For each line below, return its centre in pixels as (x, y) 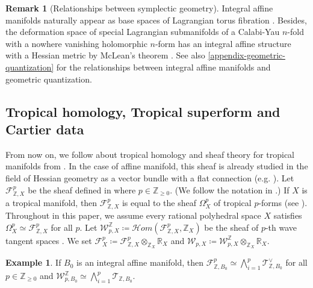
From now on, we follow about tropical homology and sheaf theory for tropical (150, 154)
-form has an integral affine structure (223, 43)
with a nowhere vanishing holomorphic (76, 43)
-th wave (281, 227)
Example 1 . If (33, 262)
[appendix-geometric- (246, 55)
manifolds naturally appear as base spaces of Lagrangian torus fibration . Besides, (156, 20)
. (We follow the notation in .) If (230, 189)
